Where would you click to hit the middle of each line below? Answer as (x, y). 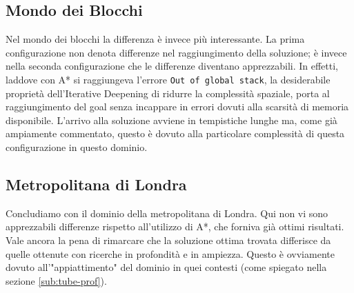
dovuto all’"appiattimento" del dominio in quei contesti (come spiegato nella (166, 267)
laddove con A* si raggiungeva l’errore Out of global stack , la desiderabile (168, 79)
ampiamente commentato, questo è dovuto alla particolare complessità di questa (175, 133)
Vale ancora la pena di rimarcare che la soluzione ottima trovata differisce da (168, 240)
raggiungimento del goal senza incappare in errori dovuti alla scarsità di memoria (177, 107)
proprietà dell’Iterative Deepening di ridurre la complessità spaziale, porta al (168, 93)
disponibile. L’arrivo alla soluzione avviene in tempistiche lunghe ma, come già (171, 120)
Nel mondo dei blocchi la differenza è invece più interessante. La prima (155, 39)
